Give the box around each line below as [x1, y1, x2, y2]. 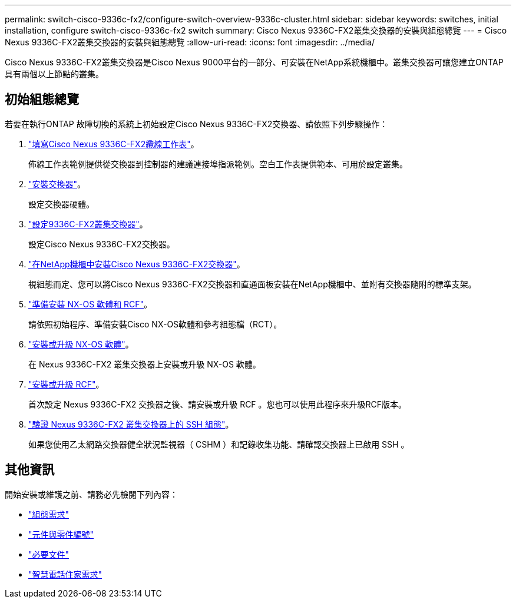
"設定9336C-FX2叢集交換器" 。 [28, 218, 148, 229]
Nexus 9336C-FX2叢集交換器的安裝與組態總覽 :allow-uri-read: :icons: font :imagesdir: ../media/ [5, 37, 375, 47]
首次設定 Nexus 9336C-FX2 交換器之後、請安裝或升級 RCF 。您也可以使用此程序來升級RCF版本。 [28, 399, 407, 409]
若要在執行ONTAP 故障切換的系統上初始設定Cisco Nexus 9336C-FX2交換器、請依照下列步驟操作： [5, 118, 388, 129]
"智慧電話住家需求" [28, 569, 102, 579]
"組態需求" [28, 509, 70, 519]
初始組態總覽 [5, 92, 79, 107]
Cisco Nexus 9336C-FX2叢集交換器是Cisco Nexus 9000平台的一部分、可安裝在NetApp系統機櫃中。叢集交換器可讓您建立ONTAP [5, 57, 504, 67]
